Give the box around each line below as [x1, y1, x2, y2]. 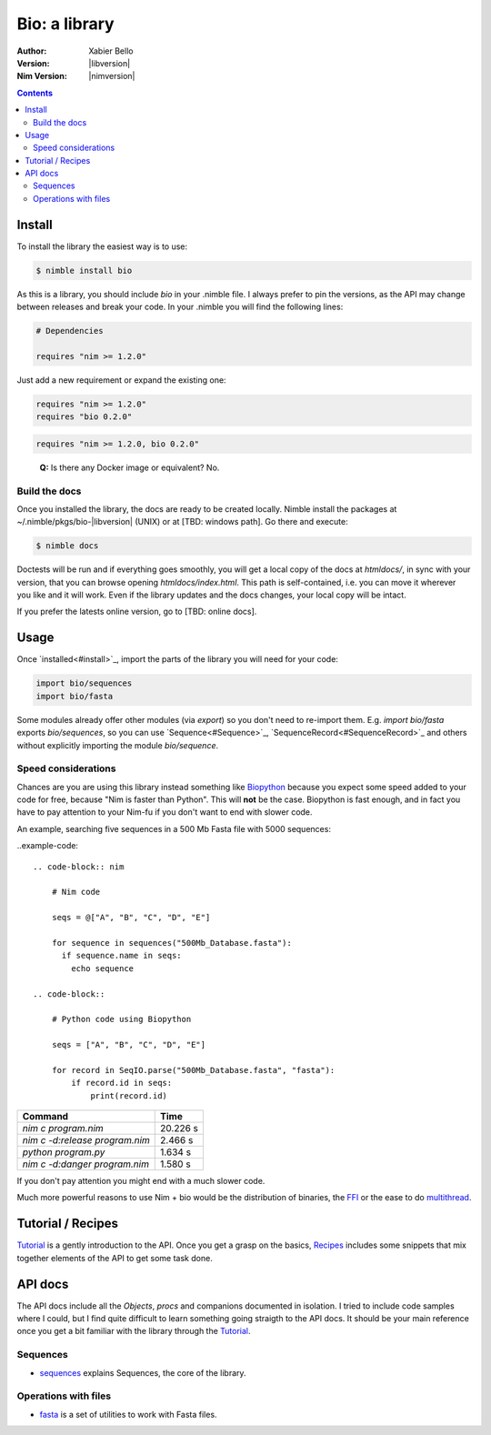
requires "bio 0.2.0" [35, 412, 133, 422]
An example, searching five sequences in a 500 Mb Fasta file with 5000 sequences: [16, 823, 332, 834]
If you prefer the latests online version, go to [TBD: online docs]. [16, 606, 257, 617]
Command [22, 1110, 68, 1123]
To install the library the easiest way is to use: [16, 241, 188, 252]
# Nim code [51, 887, 101, 898]
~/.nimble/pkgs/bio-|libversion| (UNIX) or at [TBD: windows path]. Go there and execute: [16, 517, 349, 527]
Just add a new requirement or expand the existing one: [16, 374, 226, 386]
